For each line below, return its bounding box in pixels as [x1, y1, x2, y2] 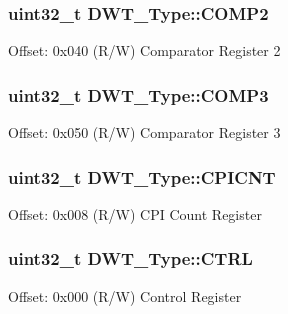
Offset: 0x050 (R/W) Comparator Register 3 [8, 122, 281, 143]
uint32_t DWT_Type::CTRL [8, 246, 253, 271]
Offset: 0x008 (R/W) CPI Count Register [8, 203, 262, 224]
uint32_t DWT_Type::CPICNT [8, 164, 276, 189]
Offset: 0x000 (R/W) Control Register [8, 285, 242, 306]
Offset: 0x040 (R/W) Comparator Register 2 [8, 40, 281, 61]
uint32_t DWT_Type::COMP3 [8, 82, 269, 107]
